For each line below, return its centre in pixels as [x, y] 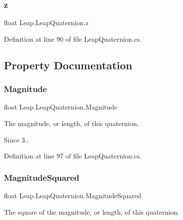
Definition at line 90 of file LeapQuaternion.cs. [73, 39]
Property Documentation [68, 65]
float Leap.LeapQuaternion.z [46, 23]
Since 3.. [16, 139]
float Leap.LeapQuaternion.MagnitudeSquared [73, 195]
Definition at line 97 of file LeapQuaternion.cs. [73, 156]
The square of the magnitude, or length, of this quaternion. [92, 212]
